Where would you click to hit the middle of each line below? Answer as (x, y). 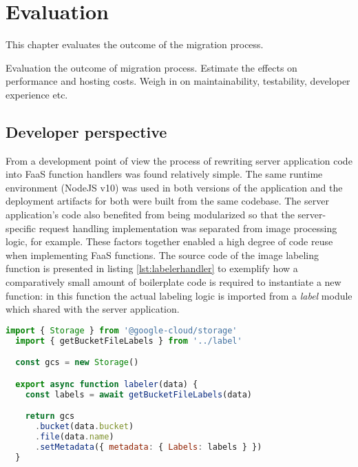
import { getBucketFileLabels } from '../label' (129, 341)
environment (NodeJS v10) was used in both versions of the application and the (174, 187)
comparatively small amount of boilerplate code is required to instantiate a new (173, 282)
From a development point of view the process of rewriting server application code (179, 160)
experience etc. (37, 94)
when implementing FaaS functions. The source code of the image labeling (162, 255)
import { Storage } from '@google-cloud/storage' (122, 330)
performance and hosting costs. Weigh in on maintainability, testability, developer (178, 81)
